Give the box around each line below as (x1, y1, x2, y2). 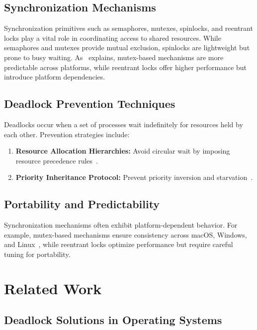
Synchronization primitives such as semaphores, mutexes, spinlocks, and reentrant (4, 23, 253, 33)
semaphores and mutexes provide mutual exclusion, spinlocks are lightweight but (4, 42, 250, 53)
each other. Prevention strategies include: (4, 129, 130, 139)
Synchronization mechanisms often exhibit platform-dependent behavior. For (4, 220, 238, 230)
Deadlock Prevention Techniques (4, 96, 175, 111)
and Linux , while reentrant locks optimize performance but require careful (4, 239, 233, 249)
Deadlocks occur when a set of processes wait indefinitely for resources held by (4, 119, 243, 129)
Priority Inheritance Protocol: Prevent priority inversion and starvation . (15, 172, 253, 182)
